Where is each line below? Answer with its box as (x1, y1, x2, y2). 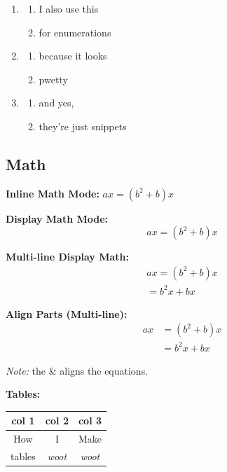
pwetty (39, 71, 68, 86)
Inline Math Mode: (6, 186, 99, 200)
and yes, (39, 95, 74, 110)
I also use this (39, 1, 99, 15)
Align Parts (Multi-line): (6, 306, 128, 321)
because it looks (39, 48, 107, 63)
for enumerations (39, 25, 111, 39)
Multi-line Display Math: (6, 249, 130, 264)
